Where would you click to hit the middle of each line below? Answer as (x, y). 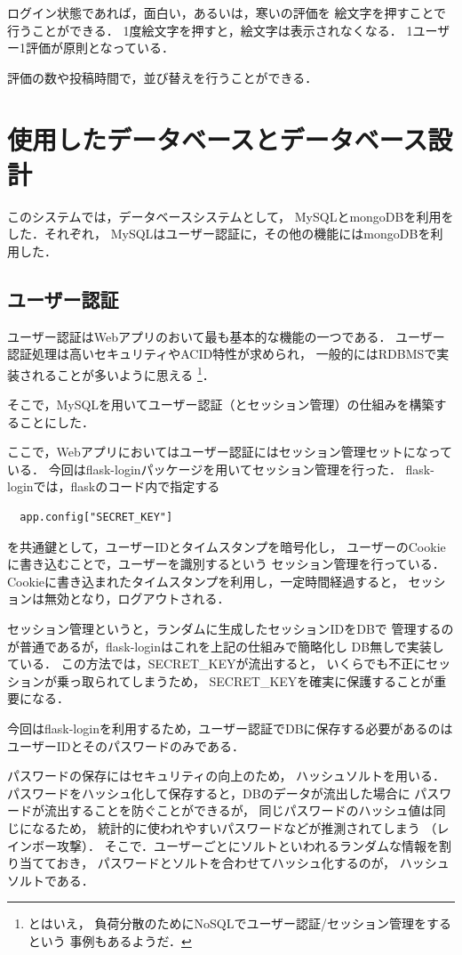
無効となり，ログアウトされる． (137, 599)
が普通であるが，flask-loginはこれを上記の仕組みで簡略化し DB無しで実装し (226, 646)
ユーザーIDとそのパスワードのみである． (126, 745)
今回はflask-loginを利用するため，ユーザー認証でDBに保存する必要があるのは (230, 728)
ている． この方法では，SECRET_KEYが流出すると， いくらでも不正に (217, 664)
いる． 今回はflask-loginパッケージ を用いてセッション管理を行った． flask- (221, 469)
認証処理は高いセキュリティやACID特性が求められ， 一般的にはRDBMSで (222, 354)
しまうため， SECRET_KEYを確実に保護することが (283, 680)
